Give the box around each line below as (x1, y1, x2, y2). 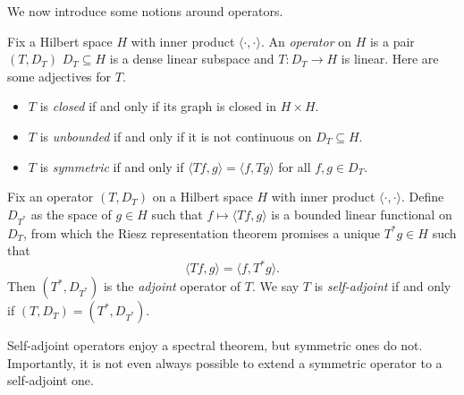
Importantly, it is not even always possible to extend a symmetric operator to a (7, 353, 443, 372)
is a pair (369, 31, 415, 50)
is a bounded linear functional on (271, 204, 452, 223)
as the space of (30, 204, 112, 223)
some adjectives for (7, 66, 112, 85)
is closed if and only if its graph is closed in (39, 97, 277, 116)
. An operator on (260, 31, 351, 50)
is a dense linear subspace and (109, 49, 274, 68)
